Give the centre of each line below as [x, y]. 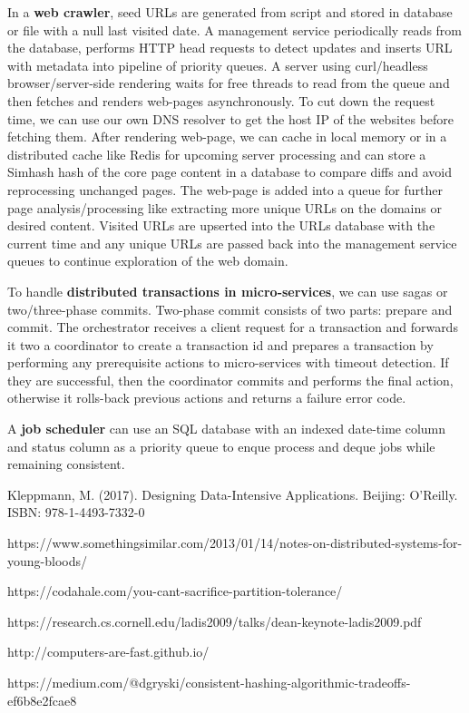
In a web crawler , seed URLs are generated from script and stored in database [230, 12]
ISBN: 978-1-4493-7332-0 [76, 512]
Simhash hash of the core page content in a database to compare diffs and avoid [230, 172]
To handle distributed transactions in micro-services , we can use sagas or [228, 291]
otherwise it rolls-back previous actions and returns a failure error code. [207, 398]
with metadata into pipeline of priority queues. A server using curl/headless [218, 65]
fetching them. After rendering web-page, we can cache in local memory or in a [227, 137]
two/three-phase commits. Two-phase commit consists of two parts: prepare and [230, 309]
